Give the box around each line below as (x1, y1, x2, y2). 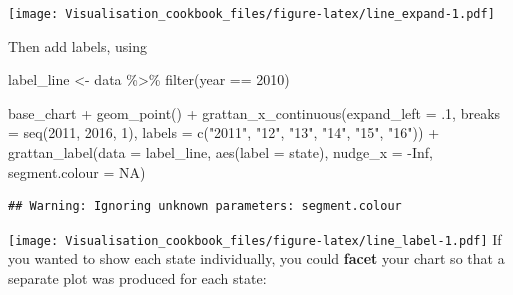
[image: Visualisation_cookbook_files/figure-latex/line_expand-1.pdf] (8, 7, 495, 21)
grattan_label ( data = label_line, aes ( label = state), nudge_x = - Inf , (8, 142, 433, 163)
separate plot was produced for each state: (8, 268, 267, 289)
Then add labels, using (8, 35, 148, 56)
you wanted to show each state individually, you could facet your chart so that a (8, 248, 505, 269)
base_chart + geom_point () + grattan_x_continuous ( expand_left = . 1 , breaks (8, 102, 501, 123)
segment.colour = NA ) (8, 161, 146, 182)
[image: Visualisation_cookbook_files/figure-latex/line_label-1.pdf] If (8, 228, 502, 249)
